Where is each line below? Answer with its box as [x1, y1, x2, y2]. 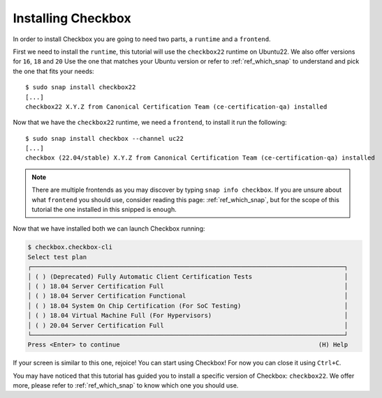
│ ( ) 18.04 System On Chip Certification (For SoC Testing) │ [27, 302, 348, 309]
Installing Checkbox [13, 10, 132, 26]
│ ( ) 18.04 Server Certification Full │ [27, 282, 348, 290]
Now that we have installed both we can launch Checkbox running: [13, 224, 205, 233]
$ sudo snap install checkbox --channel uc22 [25, 135, 184, 142]
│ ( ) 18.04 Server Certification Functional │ [27, 292, 348, 300]
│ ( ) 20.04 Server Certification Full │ [27, 321, 348, 329]
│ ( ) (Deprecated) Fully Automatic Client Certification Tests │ [27, 273, 348, 280]
